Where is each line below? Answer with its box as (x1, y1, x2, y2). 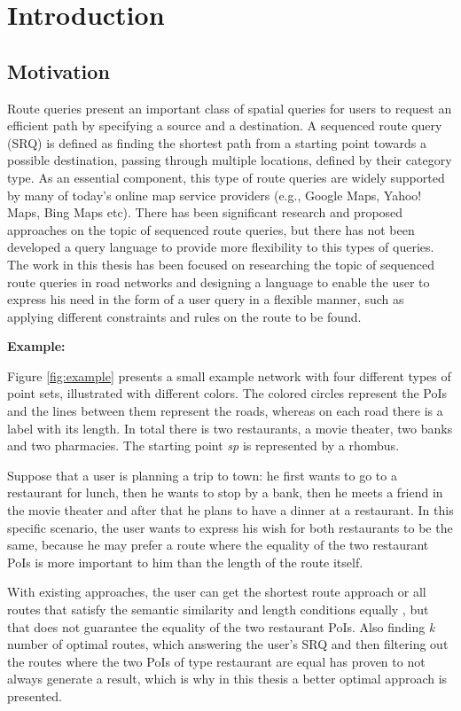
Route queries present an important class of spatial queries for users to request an (7, 98, 452, 117)
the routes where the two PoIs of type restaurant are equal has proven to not (7, 652, 426, 670)
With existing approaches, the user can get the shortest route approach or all (7, 582, 426, 601)
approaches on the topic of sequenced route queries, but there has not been (7, 220, 415, 238)
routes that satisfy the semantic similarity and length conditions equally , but (7, 600, 429, 619)
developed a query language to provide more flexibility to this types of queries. (7, 238, 434, 256)
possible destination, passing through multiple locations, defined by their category (7, 151, 452, 169)
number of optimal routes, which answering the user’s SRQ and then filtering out (7, 635, 449, 653)
